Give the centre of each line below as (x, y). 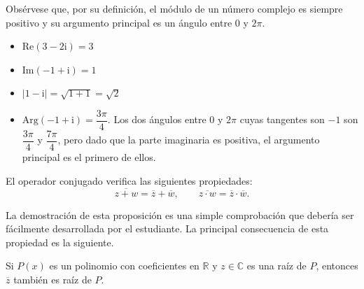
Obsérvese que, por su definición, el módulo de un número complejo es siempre (174, 8)
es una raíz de (276, 266)
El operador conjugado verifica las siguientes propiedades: (129, 180)
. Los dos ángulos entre (157, 119)
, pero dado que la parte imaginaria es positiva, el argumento (189, 140)
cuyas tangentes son (282, 119)
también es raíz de (52, 279)
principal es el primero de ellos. (89, 157)
